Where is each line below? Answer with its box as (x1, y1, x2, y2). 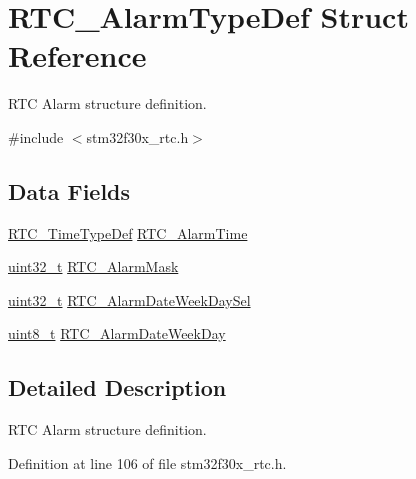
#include (8, 126, 64, 147)
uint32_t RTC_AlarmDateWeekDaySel (8, 289, 251, 310)
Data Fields (8, 175, 131, 206)
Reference (8, 35, 147, 76)
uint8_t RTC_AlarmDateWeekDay (8, 323, 226, 344)
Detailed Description (8, 372, 227, 403)
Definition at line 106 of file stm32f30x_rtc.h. (8, 452, 287, 473)
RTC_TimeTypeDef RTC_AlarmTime (8, 222, 248, 243)
